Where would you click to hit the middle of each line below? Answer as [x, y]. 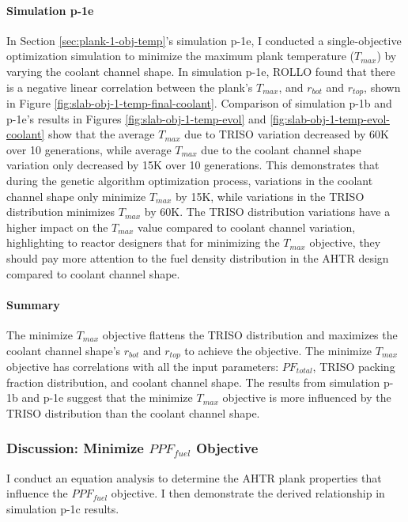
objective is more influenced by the [307, 397]
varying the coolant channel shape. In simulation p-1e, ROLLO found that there [201, 71]
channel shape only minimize [76, 196]
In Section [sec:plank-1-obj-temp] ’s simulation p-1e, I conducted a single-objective [204, 40]
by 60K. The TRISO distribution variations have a [267, 212]
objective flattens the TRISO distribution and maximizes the [250, 334]
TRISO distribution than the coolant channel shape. [133, 412]
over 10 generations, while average [89, 149]
